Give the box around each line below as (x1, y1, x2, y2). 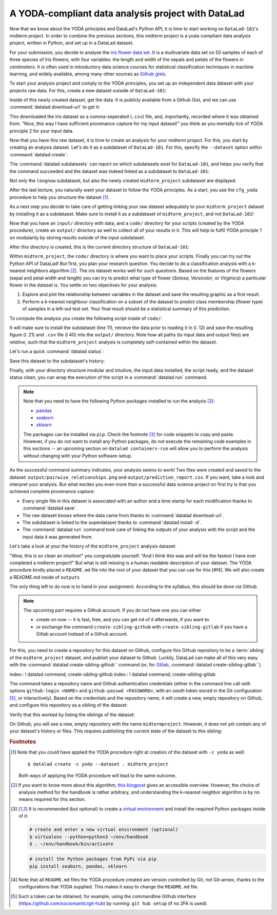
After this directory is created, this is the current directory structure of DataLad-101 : (9, 244, 190, 250)
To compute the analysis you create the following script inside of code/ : (9, 315, 163, 321)
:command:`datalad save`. (22, 505, 77, 511)
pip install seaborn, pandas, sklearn (29, 863, 127, 869)
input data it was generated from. (22, 534, 93, 540)
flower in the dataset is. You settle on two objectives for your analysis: (9, 282, 157, 288)
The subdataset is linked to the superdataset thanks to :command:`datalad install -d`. (22, 519, 202, 525)
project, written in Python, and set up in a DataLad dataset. (9, 40, 134, 46)
